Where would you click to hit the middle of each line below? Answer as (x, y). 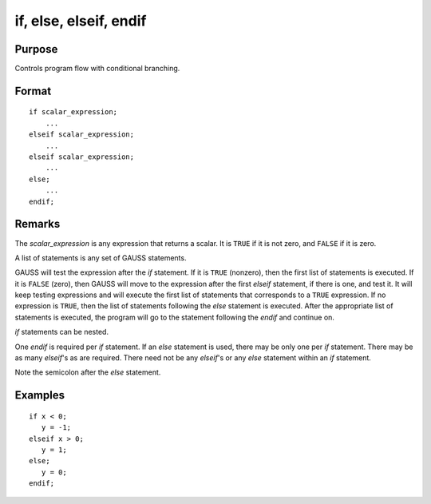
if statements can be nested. (62, 332)
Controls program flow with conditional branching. (97, 69)
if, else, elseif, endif (81, 21)
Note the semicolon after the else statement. (88, 372)
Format (33, 91)
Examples (40, 395)
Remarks (38, 224)
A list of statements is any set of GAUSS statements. (101, 258)
